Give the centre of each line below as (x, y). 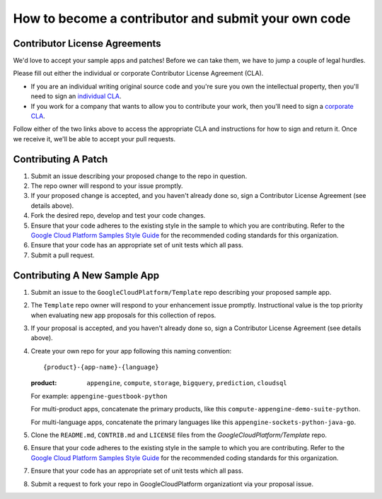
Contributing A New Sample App (86, 275)
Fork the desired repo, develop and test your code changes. (118, 216)
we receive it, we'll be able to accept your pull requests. (94, 139)
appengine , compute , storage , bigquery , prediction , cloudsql (187, 383)
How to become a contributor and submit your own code (182, 18)
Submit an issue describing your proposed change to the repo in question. (139, 176)
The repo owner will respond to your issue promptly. (107, 186)
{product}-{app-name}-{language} (101, 367)
